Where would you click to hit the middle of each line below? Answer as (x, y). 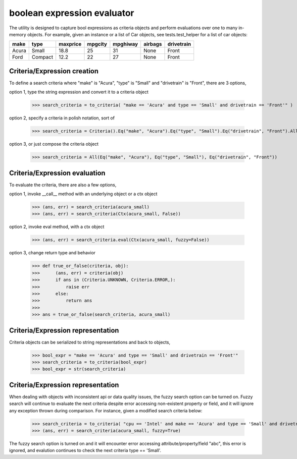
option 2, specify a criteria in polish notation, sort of (62, 118)
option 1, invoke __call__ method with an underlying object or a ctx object (83, 194)
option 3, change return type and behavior (52, 253)
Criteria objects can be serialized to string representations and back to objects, (90, 342)
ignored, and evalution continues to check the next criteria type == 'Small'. (85, 451)
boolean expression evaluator (72, 13)
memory (18, 34)
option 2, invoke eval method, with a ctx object (57, 227)
